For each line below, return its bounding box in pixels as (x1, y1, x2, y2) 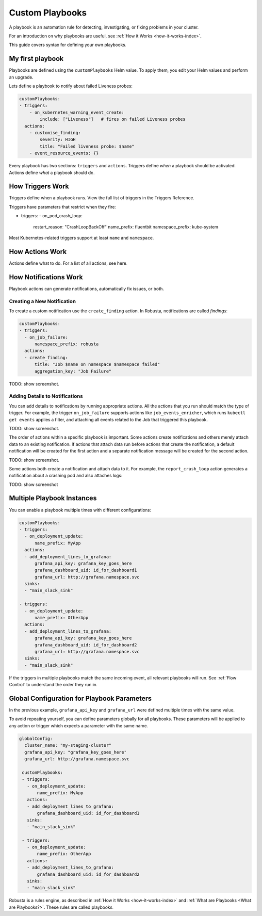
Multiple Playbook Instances (9, 494, 97, 502)
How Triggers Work (9, 182, 69, 191)
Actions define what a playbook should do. (9, 170, 95, 176)
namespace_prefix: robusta (34, 341, 99, 347)
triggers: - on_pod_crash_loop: (21, 213, 82, 219)
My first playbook (9, 55, 64, 63)
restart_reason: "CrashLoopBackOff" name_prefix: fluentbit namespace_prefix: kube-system (33, 224, 218, 230)
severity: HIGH (39, 137, 76, 143)
